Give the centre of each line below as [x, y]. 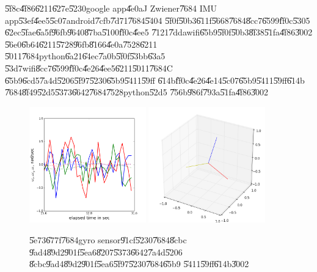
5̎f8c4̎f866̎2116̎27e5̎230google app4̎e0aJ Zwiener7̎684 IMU [111, 8]
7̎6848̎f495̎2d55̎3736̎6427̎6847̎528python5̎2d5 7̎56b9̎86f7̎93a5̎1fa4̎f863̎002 [137, 92]
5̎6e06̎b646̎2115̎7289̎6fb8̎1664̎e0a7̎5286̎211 [81, 44]
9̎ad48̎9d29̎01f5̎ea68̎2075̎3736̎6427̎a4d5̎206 [106, 252]
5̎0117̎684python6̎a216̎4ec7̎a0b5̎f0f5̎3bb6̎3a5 [85, 56]
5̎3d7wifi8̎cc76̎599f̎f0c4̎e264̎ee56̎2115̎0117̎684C [89, 68]
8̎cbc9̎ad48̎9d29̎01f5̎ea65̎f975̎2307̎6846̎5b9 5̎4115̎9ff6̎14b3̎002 [139, 264]
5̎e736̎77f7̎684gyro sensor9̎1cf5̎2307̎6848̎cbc [108, 240]
